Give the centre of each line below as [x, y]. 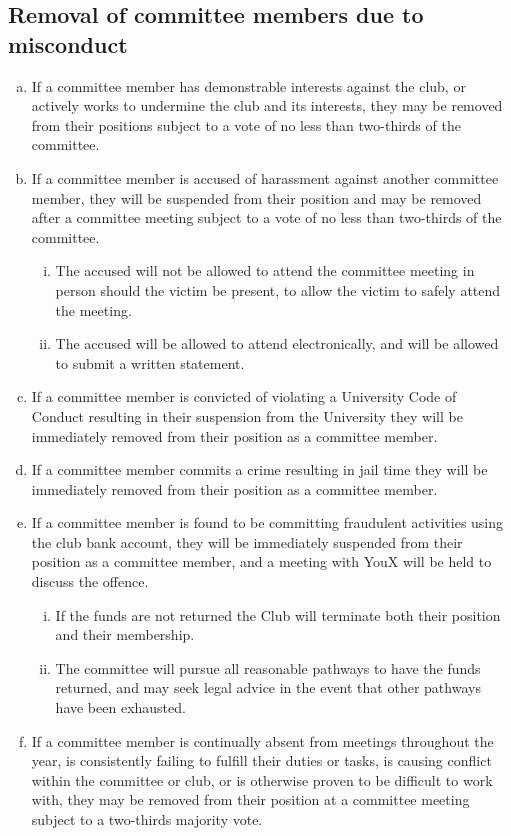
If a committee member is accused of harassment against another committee [265, 177]
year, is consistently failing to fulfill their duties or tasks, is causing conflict [261, 760]
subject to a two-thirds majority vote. [147, 819]
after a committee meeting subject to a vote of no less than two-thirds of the [266, 217]
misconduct [68, 43]
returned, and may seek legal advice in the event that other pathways [268, 687]
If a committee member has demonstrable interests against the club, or [248, 85]
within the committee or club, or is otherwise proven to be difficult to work [262, 779]
